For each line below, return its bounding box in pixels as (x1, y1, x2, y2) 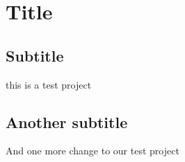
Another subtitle (6, 111, 128, 132)
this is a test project (6, 77, 92, 91)
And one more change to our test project (6, 143, 179, 158)
